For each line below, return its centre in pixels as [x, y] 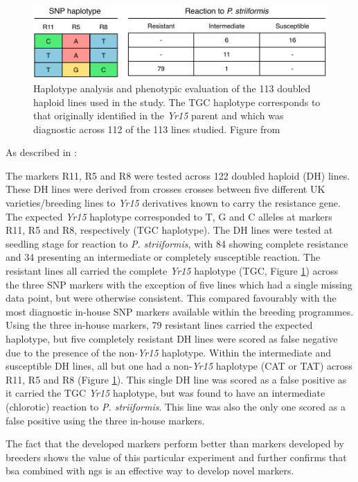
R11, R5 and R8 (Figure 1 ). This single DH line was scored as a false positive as [176, 379]
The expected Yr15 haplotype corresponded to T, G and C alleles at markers [169, 216]
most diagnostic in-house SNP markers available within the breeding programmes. [180, 311]
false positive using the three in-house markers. [105, 420]
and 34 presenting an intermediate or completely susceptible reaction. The [163, 257]
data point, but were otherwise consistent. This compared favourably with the [171, 298]
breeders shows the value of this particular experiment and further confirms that [176, 457]
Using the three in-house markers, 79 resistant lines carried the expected [159, 325]
